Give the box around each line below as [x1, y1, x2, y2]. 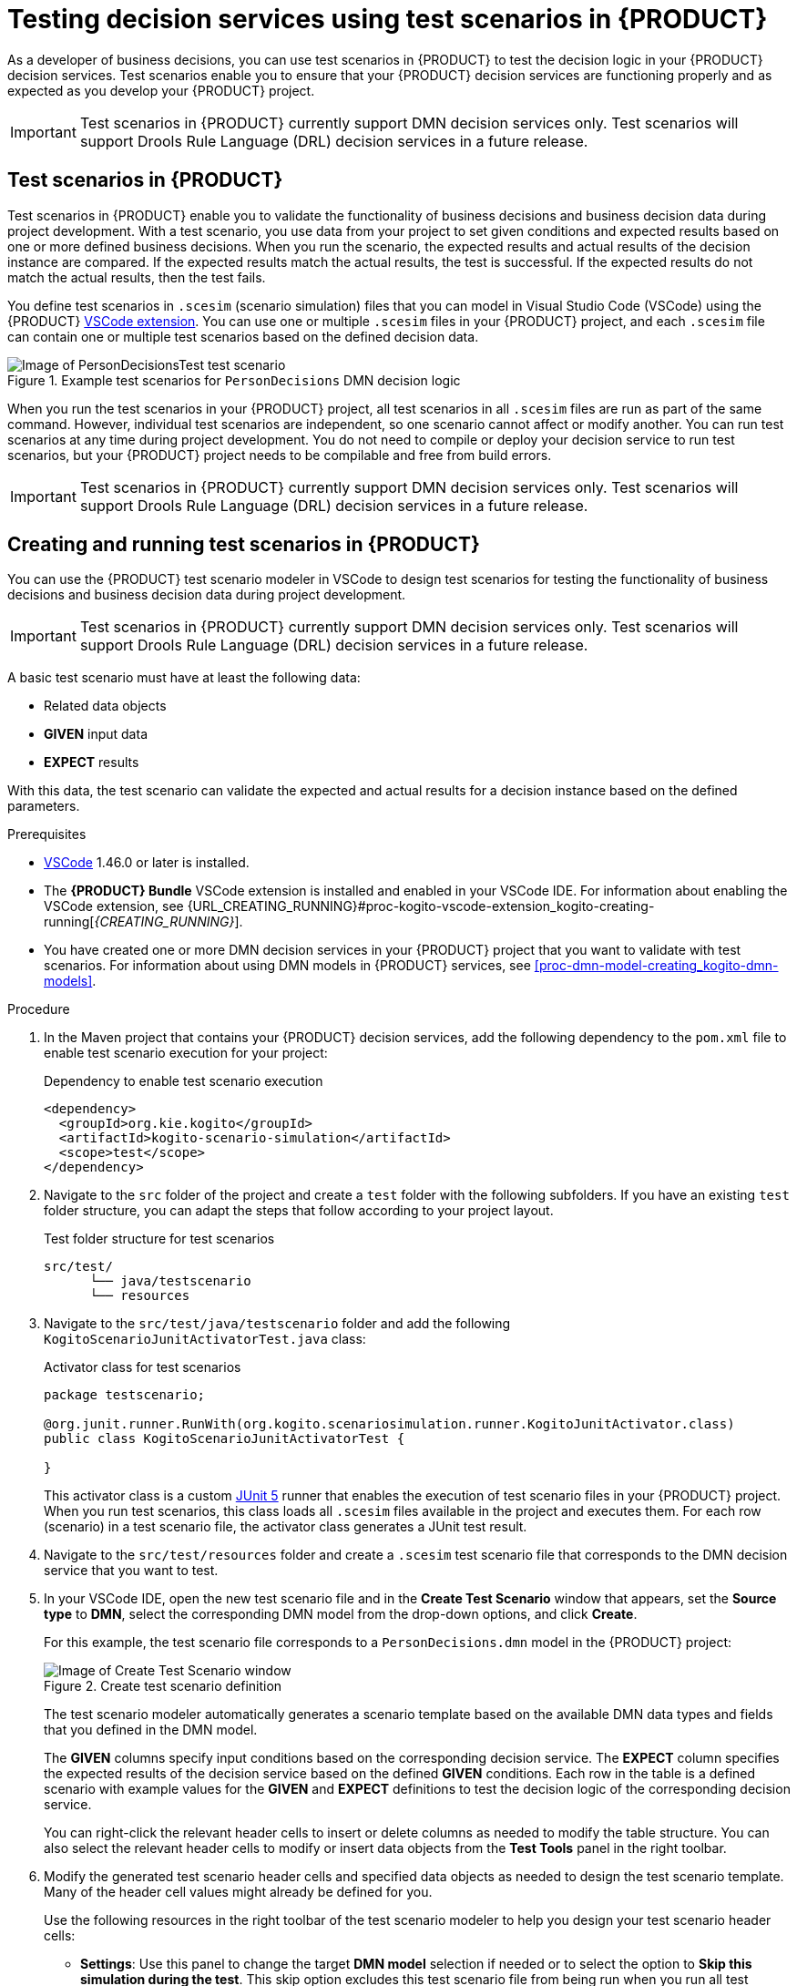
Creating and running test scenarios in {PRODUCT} [7, 533, 480, 557]
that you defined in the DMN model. [44, 1722, 258, 1738]
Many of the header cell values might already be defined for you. [44, 1884, 433, 1900]
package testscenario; [44, 1387, 206, 1403]
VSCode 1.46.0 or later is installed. [44, 855, 250, 871]
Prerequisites [7, 826, 87, 843]
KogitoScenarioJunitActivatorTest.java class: [44, 1331, 366, 1347]
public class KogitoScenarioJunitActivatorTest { [44, 1431, 405, 1447]
